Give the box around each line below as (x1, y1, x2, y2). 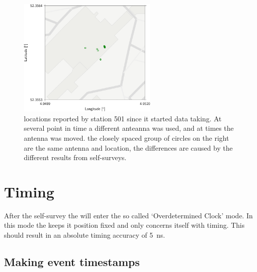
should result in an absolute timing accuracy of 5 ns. (4, 230, 165, 240)
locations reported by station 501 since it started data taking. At (24, 113, 222, 123)
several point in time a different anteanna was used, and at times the (24, 123, 234, 133)
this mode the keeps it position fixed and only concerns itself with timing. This (4, 220, 245, 230)
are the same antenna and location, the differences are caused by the (24, 142, 233, 153)
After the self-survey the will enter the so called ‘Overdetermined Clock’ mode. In (4, 210, 253, 220)
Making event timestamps (4, 254, 140, 269)
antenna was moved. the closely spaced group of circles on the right (24, 132, 229, 143)
